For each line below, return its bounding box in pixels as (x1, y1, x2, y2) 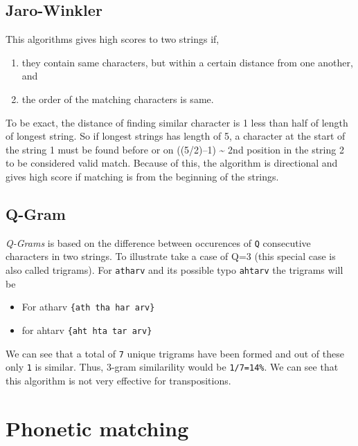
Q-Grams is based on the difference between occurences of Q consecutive (6, 235, 311, 250)
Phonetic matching (6, 414, 189, 442)
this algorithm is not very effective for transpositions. (6, 373, 231, 387)
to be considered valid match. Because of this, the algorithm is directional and (6, 156, 338, 170)
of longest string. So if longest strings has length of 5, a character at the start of (6, 129, 346, 143)
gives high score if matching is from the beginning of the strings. (6, 169, 279, 183)
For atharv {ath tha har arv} (21, 299, 155, 314)
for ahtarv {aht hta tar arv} (21, 322, 152, 337)
